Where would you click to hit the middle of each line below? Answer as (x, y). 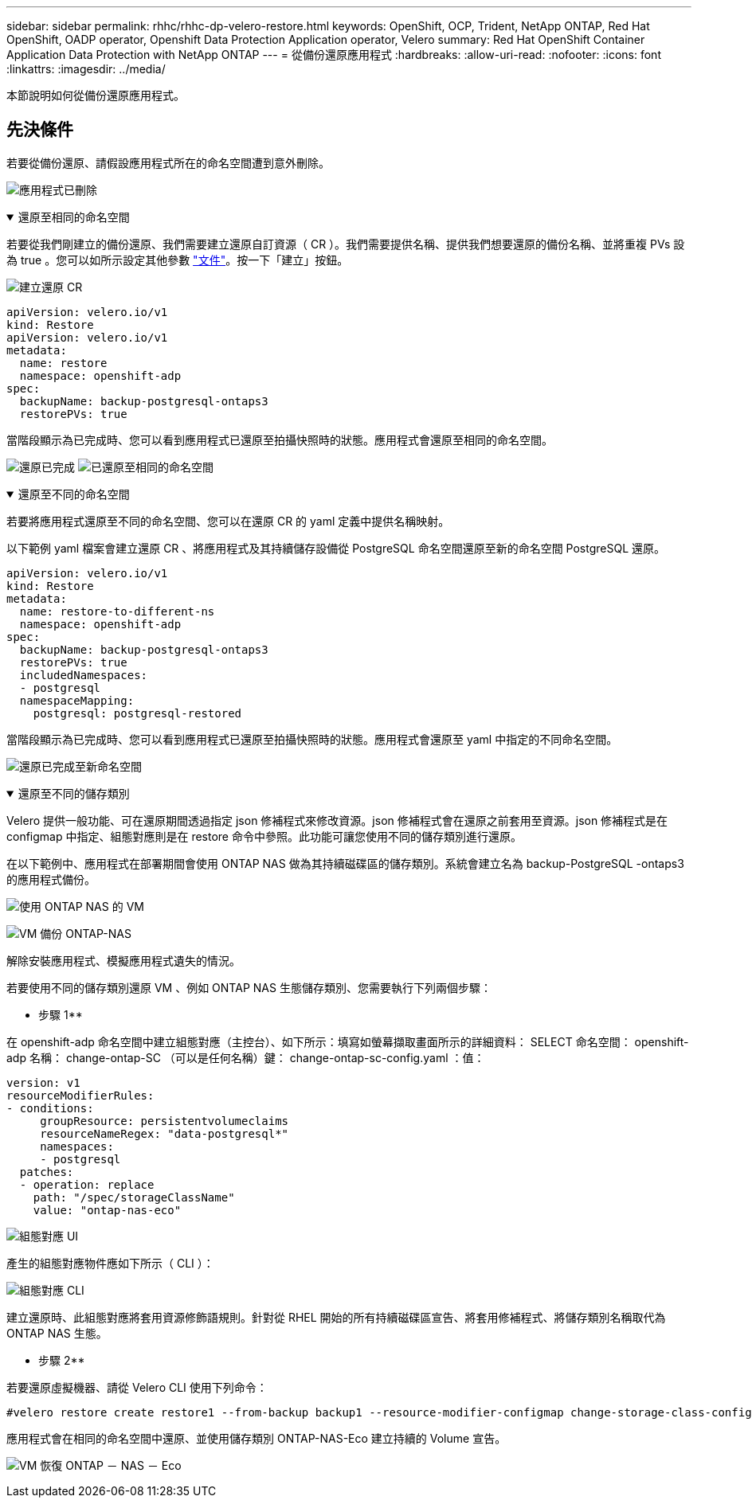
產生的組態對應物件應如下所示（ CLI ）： (110, 1263)
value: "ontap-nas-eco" (107, 1210)
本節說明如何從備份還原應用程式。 (96, 95)
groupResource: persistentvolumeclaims (164, 1121)
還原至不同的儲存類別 (74, 793)
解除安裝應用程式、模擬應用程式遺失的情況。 (123, 960)
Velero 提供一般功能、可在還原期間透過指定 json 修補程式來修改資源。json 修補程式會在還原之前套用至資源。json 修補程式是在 (337, 820)
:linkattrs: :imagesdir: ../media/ (86, 69)
